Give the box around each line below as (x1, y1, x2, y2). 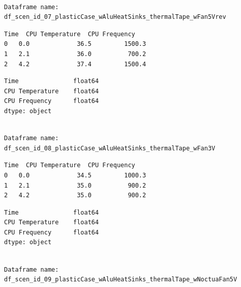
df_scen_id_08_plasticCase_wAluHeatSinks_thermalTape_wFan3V (4, 144, 216, 152)
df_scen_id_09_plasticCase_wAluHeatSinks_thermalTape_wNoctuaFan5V (4, 276, 237, 283)
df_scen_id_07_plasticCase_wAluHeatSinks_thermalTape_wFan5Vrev (4, 13, 226, 21)
